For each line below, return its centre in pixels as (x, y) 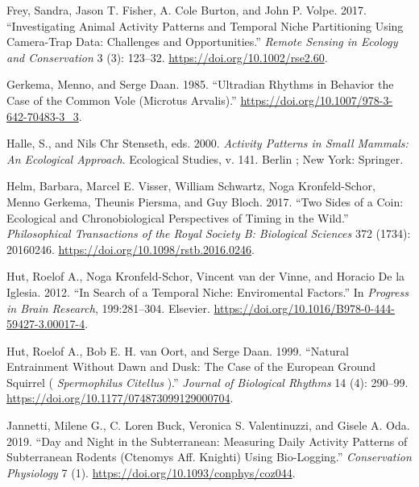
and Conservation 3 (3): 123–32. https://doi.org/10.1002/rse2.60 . (167, 57)
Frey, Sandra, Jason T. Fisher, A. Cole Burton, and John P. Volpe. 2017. (187, 10)
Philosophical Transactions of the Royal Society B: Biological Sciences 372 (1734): (209, 233)
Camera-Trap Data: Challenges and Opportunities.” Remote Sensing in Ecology (202, 42)
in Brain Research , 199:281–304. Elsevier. (108, 308)
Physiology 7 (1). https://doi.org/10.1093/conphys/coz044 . (151, 472)
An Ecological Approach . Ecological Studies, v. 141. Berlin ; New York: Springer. (205, 158)
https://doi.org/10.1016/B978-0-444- (304, 308)
